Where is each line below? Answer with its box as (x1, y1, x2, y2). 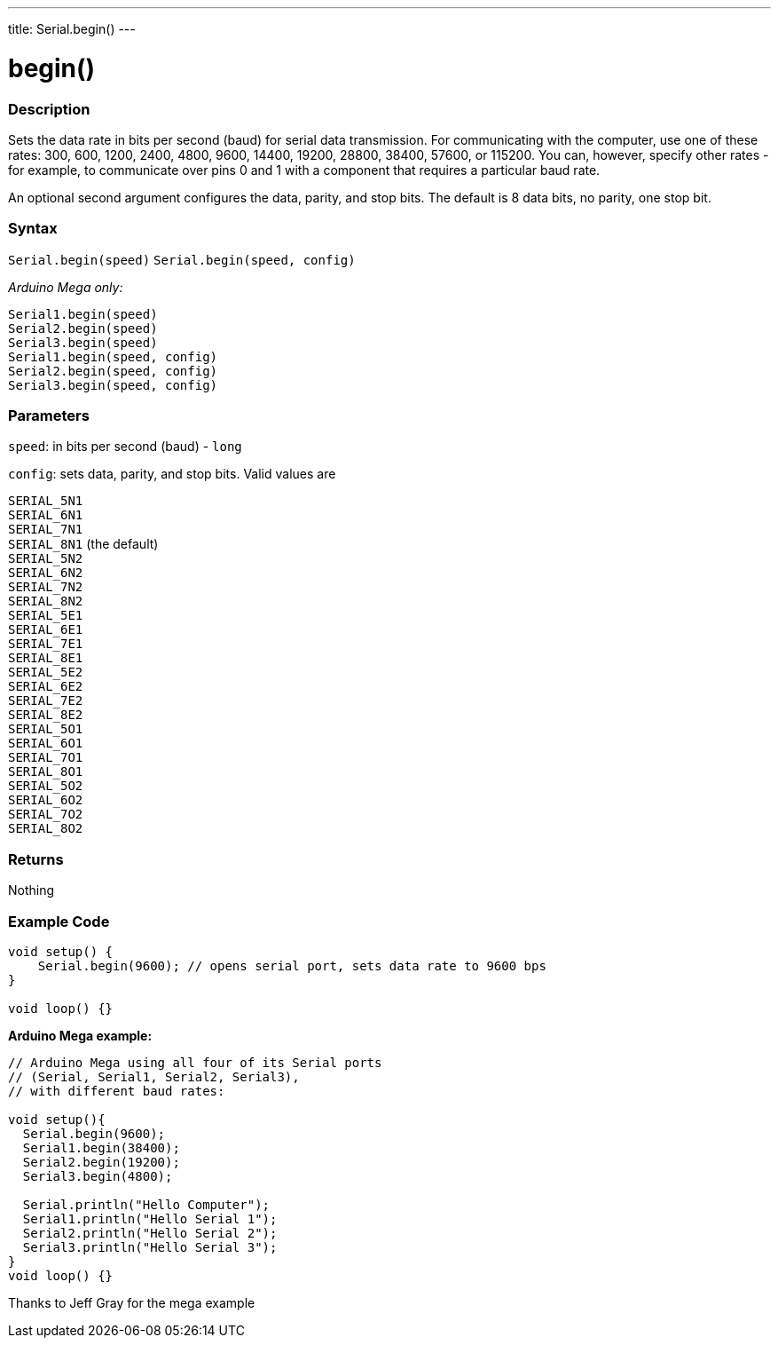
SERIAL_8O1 (8, 764, 83, 779)
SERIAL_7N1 (8, 522, 83, 537)
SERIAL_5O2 (8, 779, 83, 794)
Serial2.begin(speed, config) (8, 363, 218, 378)
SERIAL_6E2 (8, 679, 83, 694)
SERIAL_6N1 (8, 508, 83, 523)
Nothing (8, 882, 55, 898)
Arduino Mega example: (8, 1027, 153, 1043)
